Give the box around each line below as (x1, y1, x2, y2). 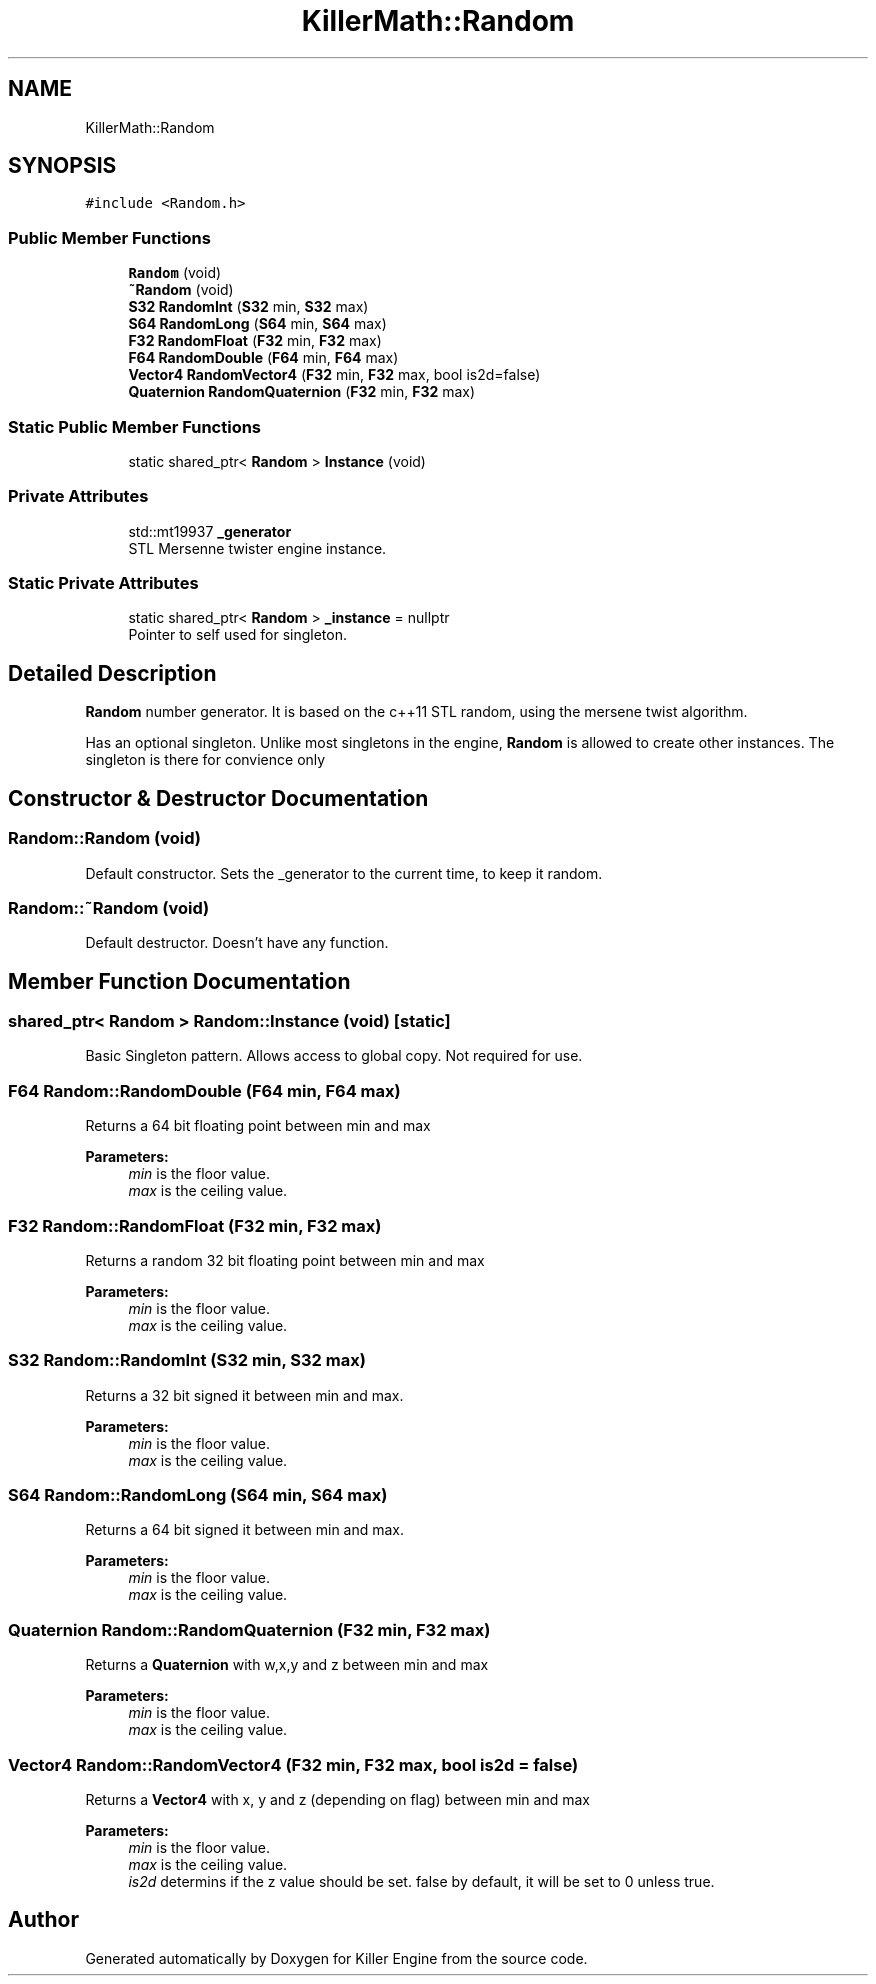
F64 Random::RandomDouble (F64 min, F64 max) (8, 1080, 401, 1101)
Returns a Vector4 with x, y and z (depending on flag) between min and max (85, 1790, 590, 1808)
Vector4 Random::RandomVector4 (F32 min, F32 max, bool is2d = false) (8, 1754, 579, 1775)
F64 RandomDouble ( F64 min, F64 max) (128, 349, 399, 367)
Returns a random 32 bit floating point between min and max (85, 1251, 485, 1269)
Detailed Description (8, 660, 217, 686)
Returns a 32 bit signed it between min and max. (85, 1386, 404, 1404)
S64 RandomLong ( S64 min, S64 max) (128, 315, 387, 333)
